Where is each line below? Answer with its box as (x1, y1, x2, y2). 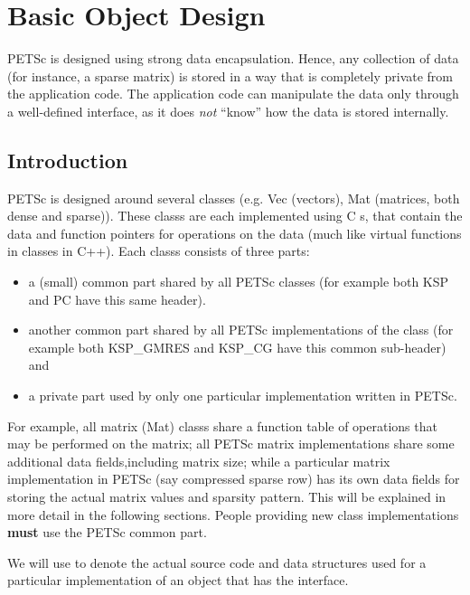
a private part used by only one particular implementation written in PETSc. (28, 386, 457, 405)
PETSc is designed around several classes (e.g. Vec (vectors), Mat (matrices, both (7, 188, 460, 207)
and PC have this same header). (28, 289, 206, 308)
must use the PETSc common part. (7, 523, 207, 542)
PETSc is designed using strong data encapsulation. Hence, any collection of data (7, 49, 459, 68)
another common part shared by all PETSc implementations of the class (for (28, 320, 454, 339)
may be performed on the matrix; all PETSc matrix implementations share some (7, 434, 455, 453)
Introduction (7, 146, 128, 174)
